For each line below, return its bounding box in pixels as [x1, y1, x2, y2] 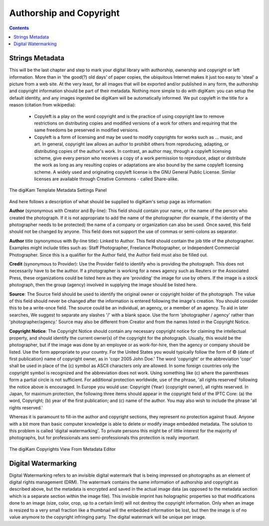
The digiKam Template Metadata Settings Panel [9, 187, 107, 193]
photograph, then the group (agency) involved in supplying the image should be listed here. [9, 282, 197, 288]
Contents [9, 25, 29, 31]
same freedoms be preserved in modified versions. [34, 127, 139, 133]
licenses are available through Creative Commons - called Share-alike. [34, 176, 179, 182]
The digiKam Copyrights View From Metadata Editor [9, 446, 116, 452]
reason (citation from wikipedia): [9, 102, 76, 108]
